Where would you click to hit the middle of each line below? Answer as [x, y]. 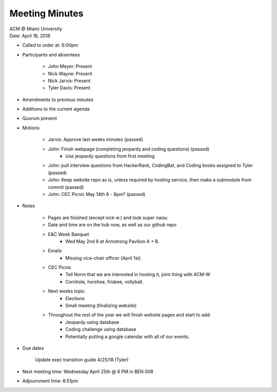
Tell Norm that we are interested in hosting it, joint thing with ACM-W [138, 275]
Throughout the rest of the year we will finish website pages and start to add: [130, 315]
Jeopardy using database [92, 322]
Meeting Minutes [46, 13]
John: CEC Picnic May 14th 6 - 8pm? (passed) [97, 194]
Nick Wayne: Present [70, 73]
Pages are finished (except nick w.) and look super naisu [108, 218]
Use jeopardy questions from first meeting [110, 156]
